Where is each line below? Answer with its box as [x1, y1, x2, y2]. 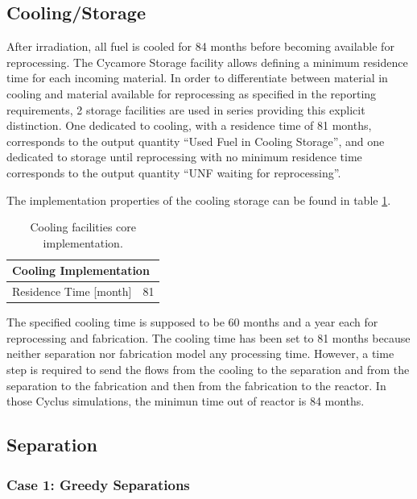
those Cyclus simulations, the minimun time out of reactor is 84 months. [6, 393, 365, 410]
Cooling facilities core [30, 218, 136, 235]
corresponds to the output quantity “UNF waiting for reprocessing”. [6, 164, 341, 181]
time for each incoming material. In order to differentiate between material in [6, 69, 388, 86]
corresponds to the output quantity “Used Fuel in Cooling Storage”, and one [6, 132, 385, 149]
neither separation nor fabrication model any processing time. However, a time [6, 345, 394, 362]
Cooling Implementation [12, 262, 150, 279]
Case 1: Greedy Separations [6, 474, 190, 494]
